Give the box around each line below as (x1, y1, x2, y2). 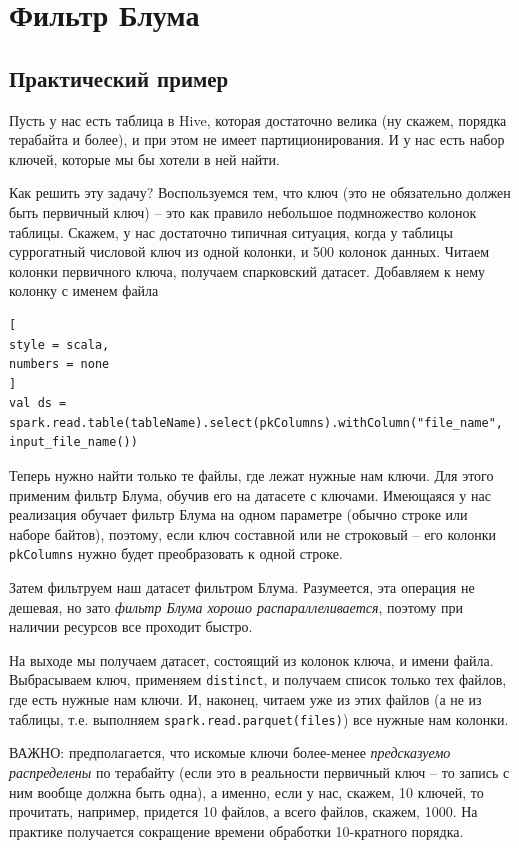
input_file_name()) (9, 435, 138, 450)
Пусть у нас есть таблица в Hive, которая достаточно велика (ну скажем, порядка (9, 109, 507, 130)
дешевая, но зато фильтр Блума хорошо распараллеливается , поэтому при (9, 596, 463, 617)
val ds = (9, 396, 67, 411)
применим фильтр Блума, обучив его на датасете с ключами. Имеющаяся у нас (9, 484, 491, 505)
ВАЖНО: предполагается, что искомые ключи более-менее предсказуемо (9, 742, 451, 763)
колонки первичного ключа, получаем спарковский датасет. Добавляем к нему (9, 260, 485, 281)
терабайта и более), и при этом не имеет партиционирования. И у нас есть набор (9, 129, 505, 150)
